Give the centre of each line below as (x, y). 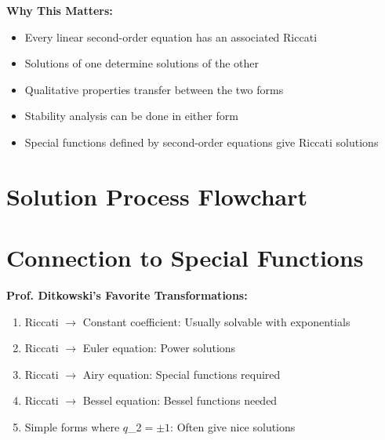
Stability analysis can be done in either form (131, 116)
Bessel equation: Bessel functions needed (180, 400)
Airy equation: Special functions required (182, 374)
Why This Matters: (60, 10)
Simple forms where (72, 427)
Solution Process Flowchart (157, 196)
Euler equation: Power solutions (159, 348)
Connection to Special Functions (185, 258)
